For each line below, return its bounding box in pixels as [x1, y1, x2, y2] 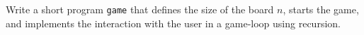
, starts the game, [283, 2, 359, 16]
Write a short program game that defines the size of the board [6, 2, 274, 16]
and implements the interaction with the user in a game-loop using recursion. [6, 15, 341, 30]
